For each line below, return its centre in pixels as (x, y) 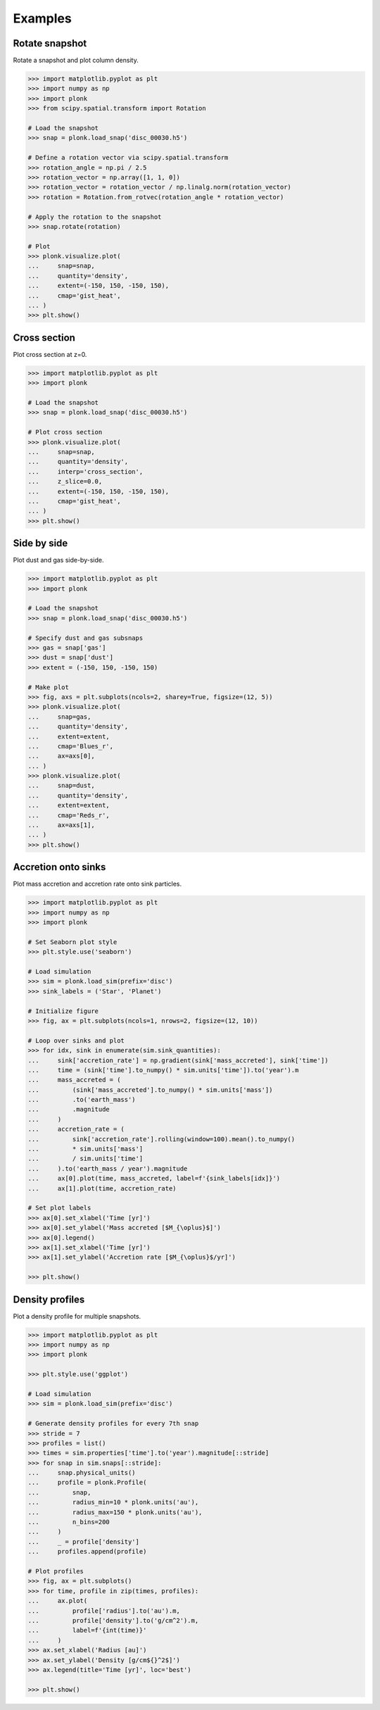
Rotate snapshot (50, 43)
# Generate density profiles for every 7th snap (113, 1423)
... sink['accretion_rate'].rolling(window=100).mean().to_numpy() (161, 1139)
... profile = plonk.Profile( (87, 1483)
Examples (42, 18)
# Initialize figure (63, 1011)
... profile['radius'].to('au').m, (104, 1611)
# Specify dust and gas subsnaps (85, 638)
